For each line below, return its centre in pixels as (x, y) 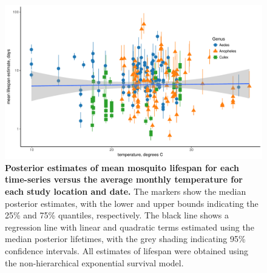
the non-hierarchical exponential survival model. (94, 262)
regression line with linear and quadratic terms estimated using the (130, 227)
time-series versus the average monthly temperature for (124, 179)
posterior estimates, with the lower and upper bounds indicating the (132, 203)
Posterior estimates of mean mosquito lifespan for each (122, 167)
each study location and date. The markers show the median (126, 191)
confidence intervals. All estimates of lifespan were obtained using (127, 250)
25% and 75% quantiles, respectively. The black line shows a (117, 215)
